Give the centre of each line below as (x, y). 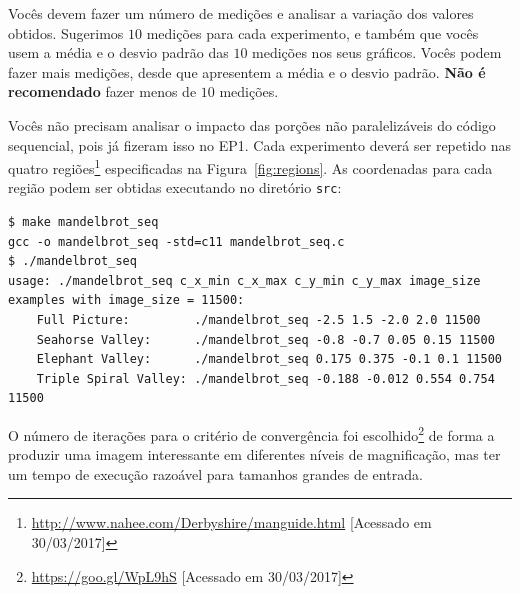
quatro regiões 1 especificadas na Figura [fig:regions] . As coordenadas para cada (250, 166)
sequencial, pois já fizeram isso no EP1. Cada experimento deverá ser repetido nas (260, 144)
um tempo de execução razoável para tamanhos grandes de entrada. (215, 473)
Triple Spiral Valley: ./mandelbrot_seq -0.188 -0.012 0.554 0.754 (265, 378)
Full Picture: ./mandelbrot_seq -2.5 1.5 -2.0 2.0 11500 (258, 320)
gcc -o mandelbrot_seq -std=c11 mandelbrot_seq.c (176, 241)
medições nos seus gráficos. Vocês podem (377, 52)
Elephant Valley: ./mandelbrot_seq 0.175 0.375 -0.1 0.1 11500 (269, 359)
